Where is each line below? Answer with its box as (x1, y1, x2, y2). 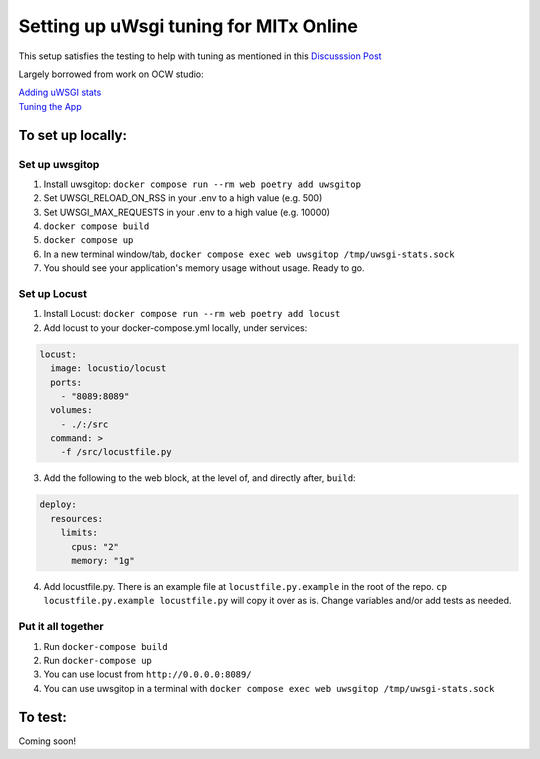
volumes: (50, 405, 93, 416)
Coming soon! (18, 735, 77, 747)
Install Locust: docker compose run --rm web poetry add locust (43, 308, 341, 320)
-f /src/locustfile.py (60, 446, 172, 458)
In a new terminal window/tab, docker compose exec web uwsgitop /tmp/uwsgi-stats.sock (43, 248, 455, 260)
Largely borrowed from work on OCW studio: (18, 68, 204, 80)
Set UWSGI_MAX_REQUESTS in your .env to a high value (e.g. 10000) (43, 206, 330, 218)
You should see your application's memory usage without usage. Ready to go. (43, 262, 365, 274)
